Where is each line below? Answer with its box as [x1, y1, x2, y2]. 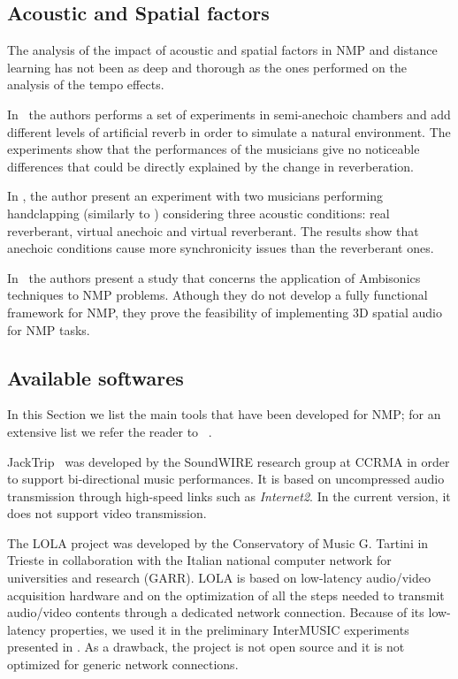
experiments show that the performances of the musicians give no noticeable [7, 140, 420, 158]
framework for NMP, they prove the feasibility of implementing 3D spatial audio [7, 302, 442, 321]
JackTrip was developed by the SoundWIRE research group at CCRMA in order [7, 452, 450, 470]
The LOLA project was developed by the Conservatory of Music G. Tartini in [7, 533, 429, 552]
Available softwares [7, 363, 184, 391]
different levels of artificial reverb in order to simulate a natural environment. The [7, 122, 451, 141]
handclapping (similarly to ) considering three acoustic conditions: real [7, 203, 390, 222]
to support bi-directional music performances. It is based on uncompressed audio [7, 469, 445, 488]
